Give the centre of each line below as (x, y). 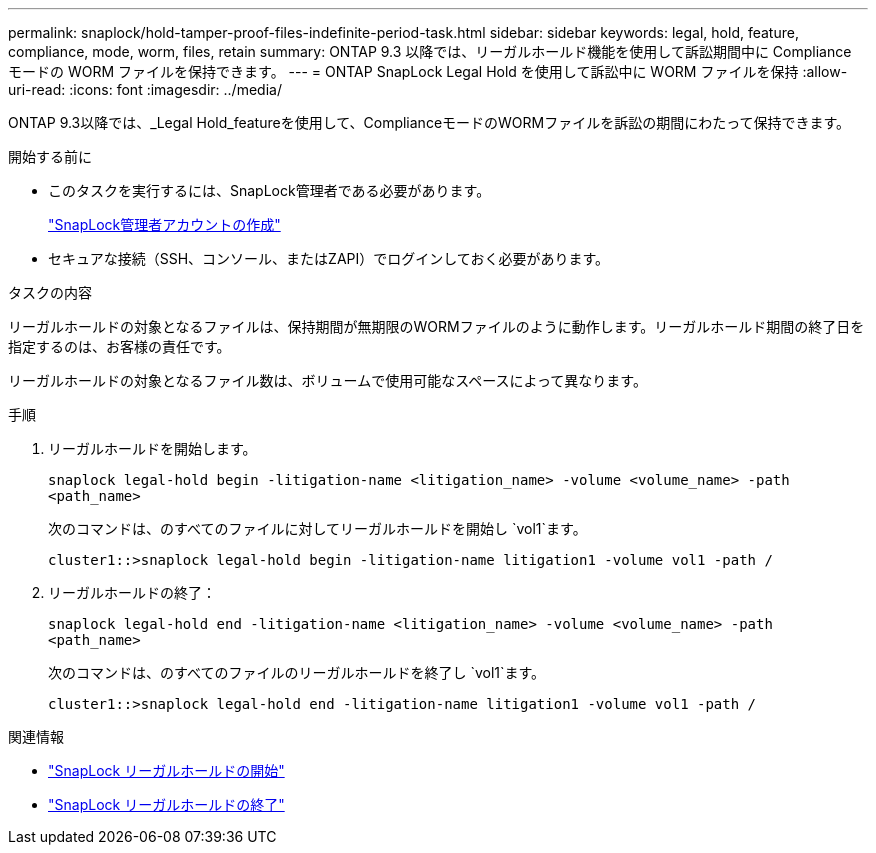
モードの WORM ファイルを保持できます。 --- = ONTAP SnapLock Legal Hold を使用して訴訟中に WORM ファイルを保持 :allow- (428, 71)
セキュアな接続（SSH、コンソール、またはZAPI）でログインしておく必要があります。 (329, 258)
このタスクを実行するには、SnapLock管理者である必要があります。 (269, 190)
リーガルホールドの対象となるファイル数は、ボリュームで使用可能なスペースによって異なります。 (327, 380)
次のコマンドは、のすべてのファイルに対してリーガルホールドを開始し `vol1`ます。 (317, 528)
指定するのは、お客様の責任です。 (119, 346)
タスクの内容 (50, 292)
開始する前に (50, 156)
